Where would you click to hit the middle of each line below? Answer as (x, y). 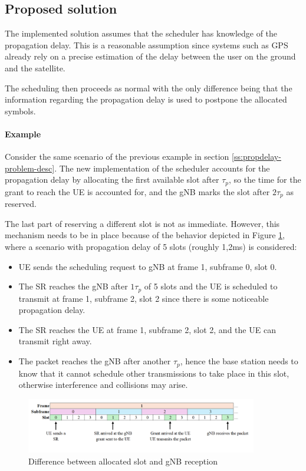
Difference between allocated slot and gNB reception (123, 461)
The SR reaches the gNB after (73, 286)
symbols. (20, 111)
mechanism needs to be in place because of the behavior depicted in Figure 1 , (145, 235)
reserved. (21, 204)
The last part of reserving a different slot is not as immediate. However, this (142, 223)
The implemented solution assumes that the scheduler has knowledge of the (141, 33)
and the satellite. (35, 67)
